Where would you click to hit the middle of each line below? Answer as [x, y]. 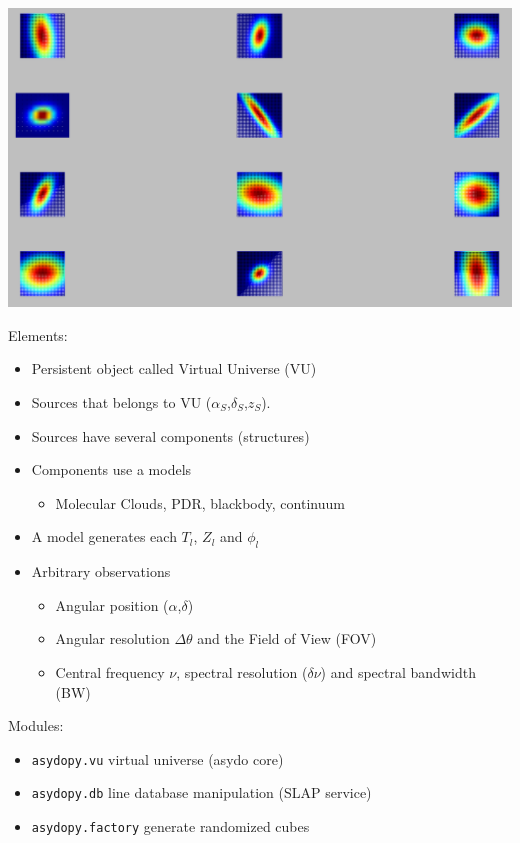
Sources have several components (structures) [170, 435]
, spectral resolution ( [242, 671]
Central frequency [110, 671]
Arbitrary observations [101, 571]
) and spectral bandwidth [398, 671]
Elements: [38, 334]
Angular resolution [112, 638]
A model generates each [104, 536]
